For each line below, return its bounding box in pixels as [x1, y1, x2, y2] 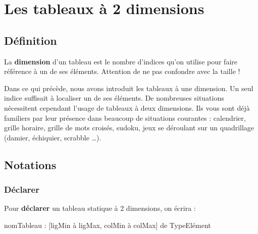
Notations [4, 157, 57, 172]
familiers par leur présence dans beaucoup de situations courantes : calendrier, [4, 112, 246, 123]
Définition [4, 32, 57, 48]
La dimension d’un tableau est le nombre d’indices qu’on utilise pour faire [4, 56, 237, 66]
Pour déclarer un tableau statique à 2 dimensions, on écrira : [4, 203, 196, 213]
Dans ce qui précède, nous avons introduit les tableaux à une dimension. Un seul [4, 83, 253, 93]
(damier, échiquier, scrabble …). [4, 132, 101, 142]
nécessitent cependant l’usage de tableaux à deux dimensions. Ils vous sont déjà [4, 102, 250, 113]
